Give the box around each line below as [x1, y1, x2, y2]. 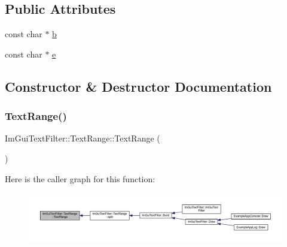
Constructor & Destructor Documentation [5, 77, 272, 95]
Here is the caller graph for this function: [5, 172, 155, 185]
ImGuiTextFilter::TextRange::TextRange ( [5, 132, 160, 144]
